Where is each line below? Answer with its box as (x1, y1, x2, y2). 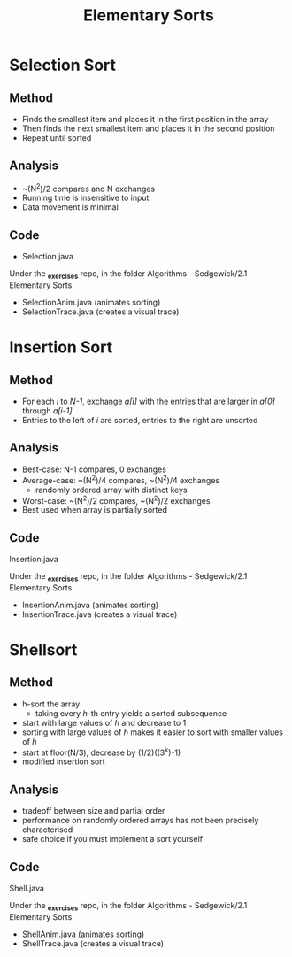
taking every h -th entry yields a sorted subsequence (35, 707, 227, 718)
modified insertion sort (21, 756, 105, 767)
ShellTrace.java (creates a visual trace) (21, 938, 165, 948)
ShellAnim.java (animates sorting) (21, 929, 145, 939)
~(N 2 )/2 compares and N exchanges (21, 181, 156, 194)
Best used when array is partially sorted (21, 505, 168, 515)
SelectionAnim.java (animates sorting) (21, 297, 161, 308)
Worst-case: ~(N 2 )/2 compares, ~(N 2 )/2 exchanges (21, 493, 211, 506)
